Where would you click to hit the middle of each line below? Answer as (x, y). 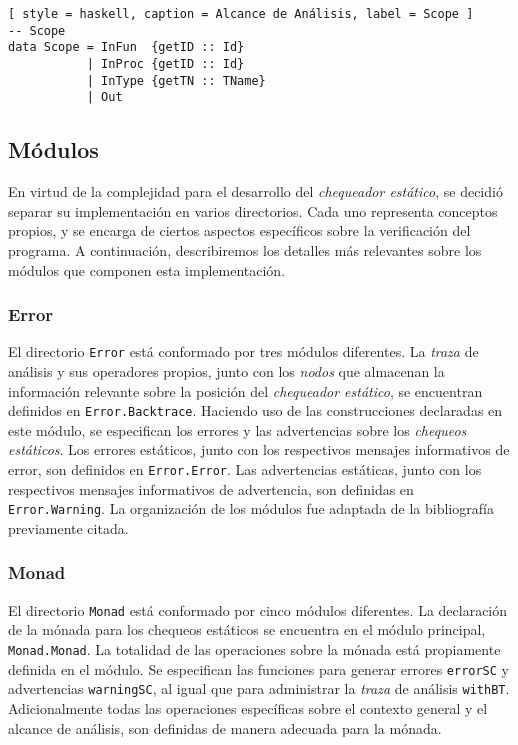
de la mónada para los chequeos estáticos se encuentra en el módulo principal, (247, 629)
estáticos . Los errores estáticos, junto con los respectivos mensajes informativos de (259, 449)
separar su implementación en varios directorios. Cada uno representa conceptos (253, 210)
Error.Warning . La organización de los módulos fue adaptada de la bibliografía (251, 508)
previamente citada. (68, 527)
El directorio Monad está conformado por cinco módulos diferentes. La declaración (258, 609)
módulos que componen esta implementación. (147, 269)
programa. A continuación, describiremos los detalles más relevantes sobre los (245, 249)
